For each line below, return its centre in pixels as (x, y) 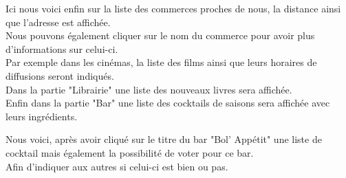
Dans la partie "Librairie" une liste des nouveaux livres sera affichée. (149, 89)
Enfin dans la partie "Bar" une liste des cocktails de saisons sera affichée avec (168, 103)
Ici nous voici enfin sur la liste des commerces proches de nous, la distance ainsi (173, 8)
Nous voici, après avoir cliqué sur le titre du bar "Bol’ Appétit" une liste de (164, 139)
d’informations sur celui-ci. (62, 48)
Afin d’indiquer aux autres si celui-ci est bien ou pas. (117, 166)
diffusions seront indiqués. (60, 75)
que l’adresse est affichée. (58, 22)
